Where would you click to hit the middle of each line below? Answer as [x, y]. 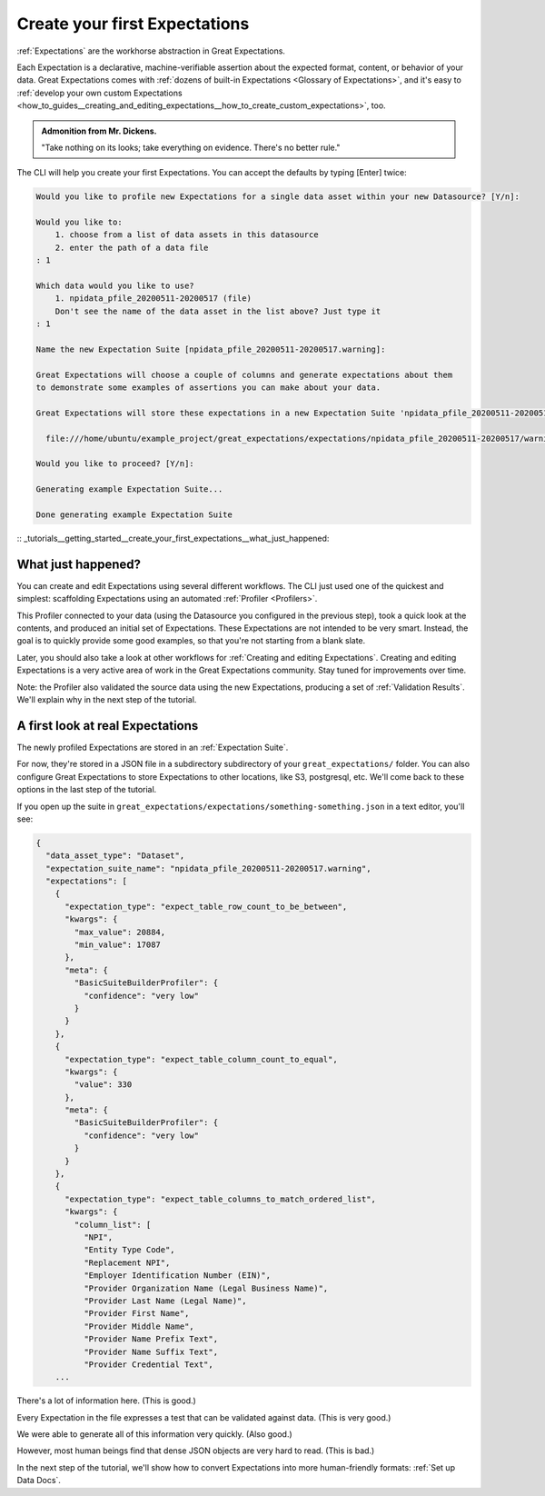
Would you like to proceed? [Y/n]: [115, 464]
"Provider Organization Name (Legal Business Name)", [206, 1288]
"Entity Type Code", [129, 1250]
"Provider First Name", [136, 1314]
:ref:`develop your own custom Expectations [99, 93]
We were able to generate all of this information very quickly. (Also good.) [154, 1434]
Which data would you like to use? [115, 286]
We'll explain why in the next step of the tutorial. [107, 700]
